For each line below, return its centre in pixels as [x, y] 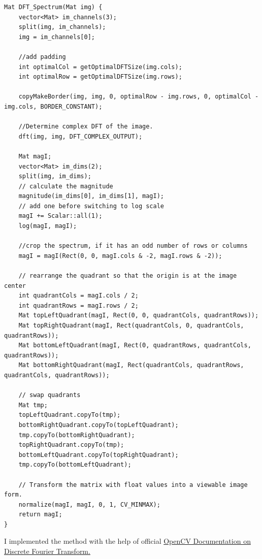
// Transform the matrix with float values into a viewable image [133, 485]
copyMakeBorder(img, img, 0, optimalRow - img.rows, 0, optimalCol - [139, 97]
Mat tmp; [33, 405]
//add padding [42, 57]
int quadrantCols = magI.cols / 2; [78, 296]
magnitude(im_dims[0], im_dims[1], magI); [91, 196]
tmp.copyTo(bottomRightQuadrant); [77, 435]
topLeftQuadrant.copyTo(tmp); [70, 415]
